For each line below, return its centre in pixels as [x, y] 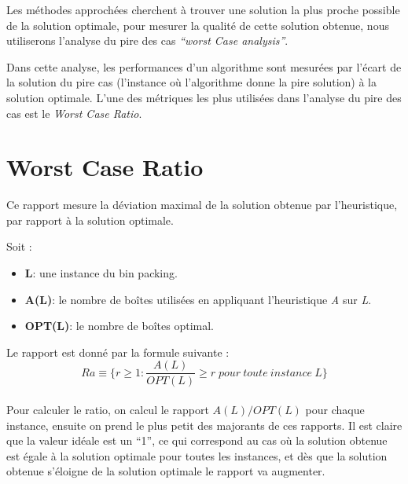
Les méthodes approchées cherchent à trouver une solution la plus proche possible [203, 9]
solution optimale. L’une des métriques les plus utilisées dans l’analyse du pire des [204, 97]
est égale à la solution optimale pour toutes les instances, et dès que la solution [197, 455]
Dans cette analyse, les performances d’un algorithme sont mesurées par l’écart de [204, 66]
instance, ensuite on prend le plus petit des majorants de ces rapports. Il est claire [204, 425]
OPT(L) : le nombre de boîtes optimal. [119, 326]
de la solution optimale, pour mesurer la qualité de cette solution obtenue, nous [198, 25]
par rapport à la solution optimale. [90, 220]
